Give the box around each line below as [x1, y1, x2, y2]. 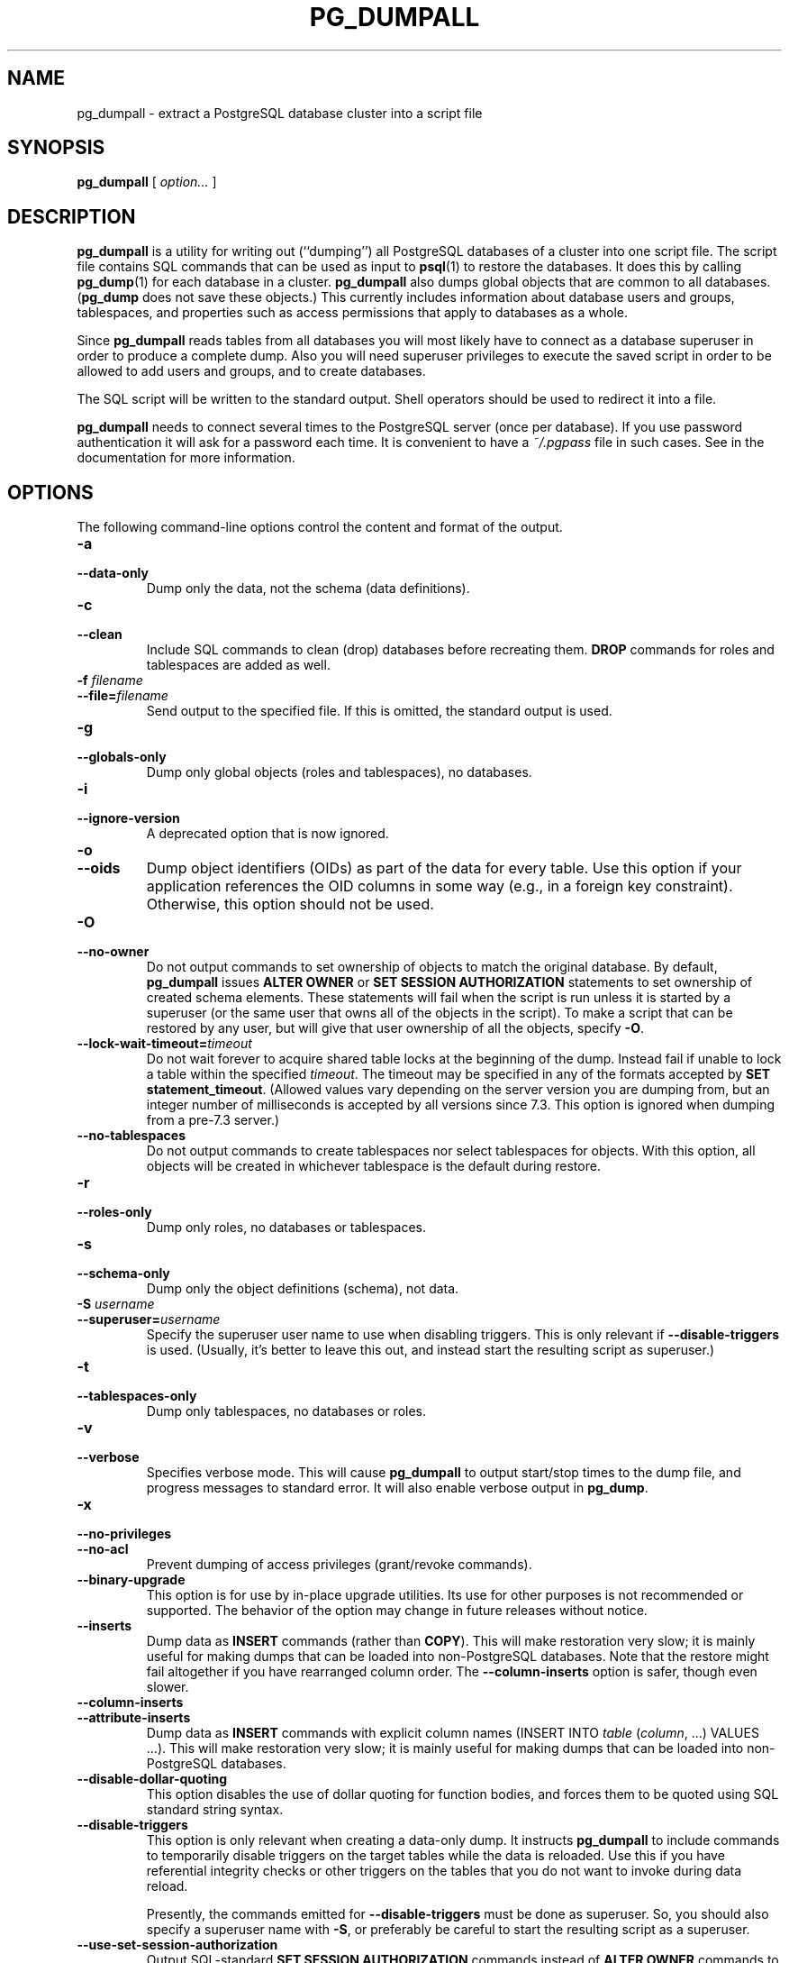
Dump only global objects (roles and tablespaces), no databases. [146, 764, 532, 781]
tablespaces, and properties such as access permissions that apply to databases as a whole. [77, 305, 629, 321]
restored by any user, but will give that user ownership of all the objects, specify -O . [146, 1020, 644, 1036]
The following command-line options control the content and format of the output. [77, 519, 563, 535]
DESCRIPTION [7, 205, 136, 228]
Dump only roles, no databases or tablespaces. [146, 1219, 427, 1236]
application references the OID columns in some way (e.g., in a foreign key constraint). [146, 877, 733, 896]
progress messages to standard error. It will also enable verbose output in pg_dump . [146, 1480, 648, 1496]
